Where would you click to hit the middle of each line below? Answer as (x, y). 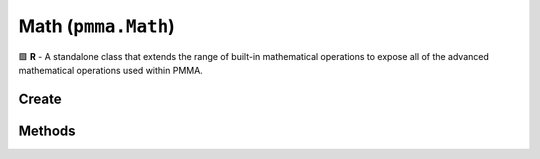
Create (40, 98)
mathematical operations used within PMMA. (111, 70)
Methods (47, 130)
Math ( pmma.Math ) (96, 26)
